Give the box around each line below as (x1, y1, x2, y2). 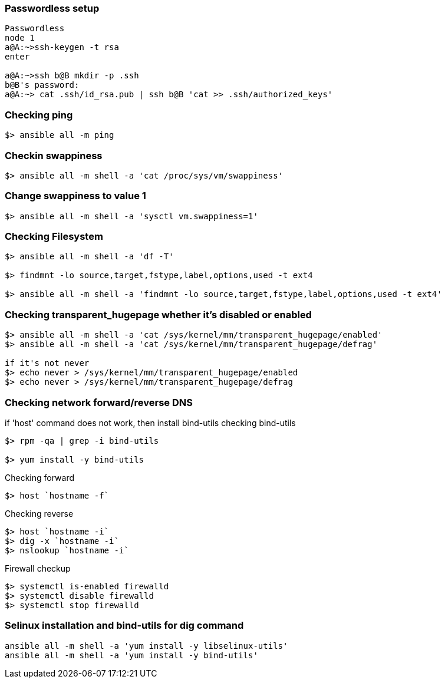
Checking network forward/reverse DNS (5, 396, 193, 408)
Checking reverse (5, 508, 74, 519)
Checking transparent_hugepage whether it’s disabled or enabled (5, 308, 312, 321)
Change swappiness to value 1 (5, 190, 146, 202)
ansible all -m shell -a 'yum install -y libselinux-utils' (5, 641, 288, 651)
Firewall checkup (5, 563, 71, 573)
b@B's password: (5, 80, 80, 90)
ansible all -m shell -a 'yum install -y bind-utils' (5, 650, 258, 660)
